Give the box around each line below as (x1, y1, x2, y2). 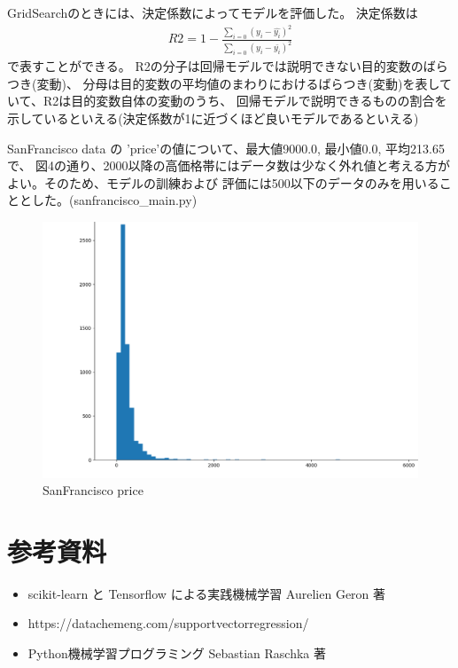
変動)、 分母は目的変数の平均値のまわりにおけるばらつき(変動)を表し (36, 74, 440, 92)
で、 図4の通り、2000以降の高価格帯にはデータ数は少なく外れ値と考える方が (7, 156, 451, 175)
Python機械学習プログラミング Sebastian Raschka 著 (27, 644, 326, 662)
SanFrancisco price (43, 481, 144, 499)
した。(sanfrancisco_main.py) (31, 191, 198, 209)
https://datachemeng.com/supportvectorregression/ (27, 614, 309, 633)
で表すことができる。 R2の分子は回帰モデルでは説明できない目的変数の (7, 57, 423, 75)
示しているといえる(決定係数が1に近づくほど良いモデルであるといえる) (7, 108, 419, 127)
